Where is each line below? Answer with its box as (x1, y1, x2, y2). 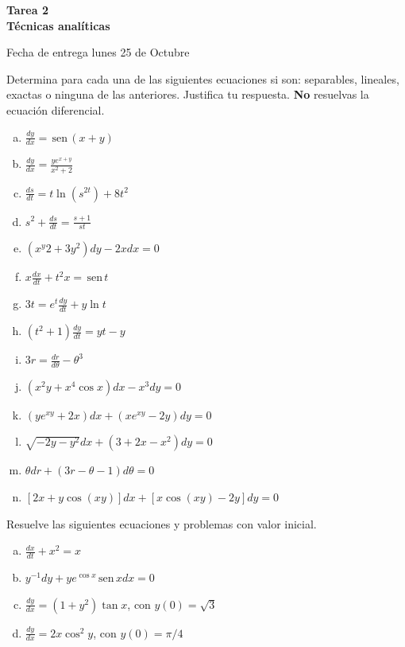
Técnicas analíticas (6, 17, 110, 33)
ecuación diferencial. (6, 101, 105, 118)
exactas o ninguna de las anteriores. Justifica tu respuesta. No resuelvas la (6, 86, 369, 103)
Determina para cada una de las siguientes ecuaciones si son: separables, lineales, (6, 70, 399, 87)
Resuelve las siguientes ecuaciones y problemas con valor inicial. (6, 515, 317, 532)
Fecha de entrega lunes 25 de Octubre (6, 44, 190, 60)
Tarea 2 (6, 2, 48, 18)
